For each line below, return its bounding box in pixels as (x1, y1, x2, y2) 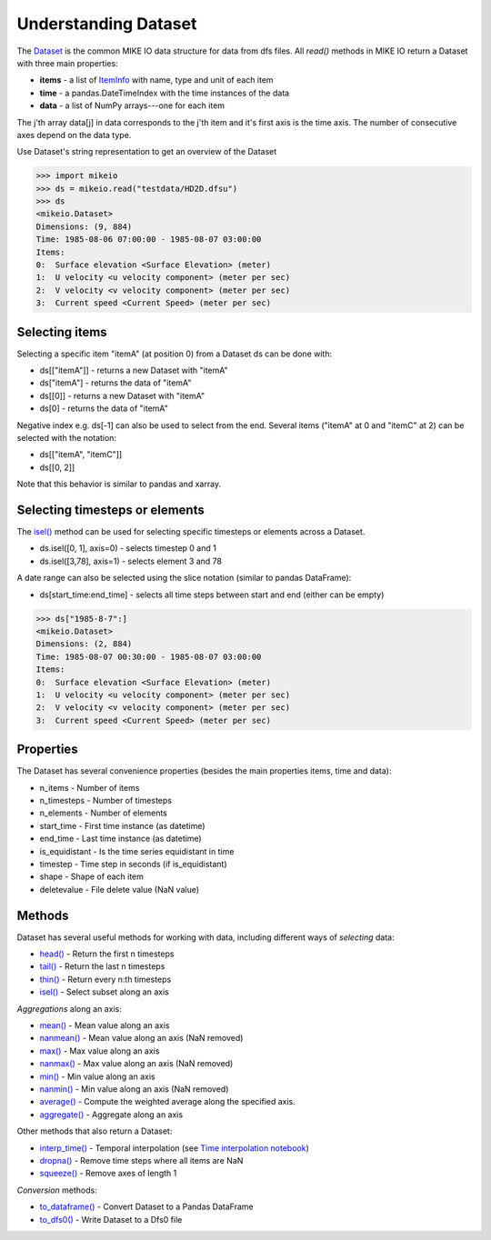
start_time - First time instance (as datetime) (39, 820, 205, 831)
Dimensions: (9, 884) (35, 221, 133, 232)
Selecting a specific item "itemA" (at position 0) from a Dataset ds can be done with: (16, 348, 332, 359)
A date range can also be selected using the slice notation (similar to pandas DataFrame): (16, 573, 352, 584)
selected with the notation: (16, 433, 117, 444)
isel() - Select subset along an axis (39, 986, 170, 997)
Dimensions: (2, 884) (35, 639, 133, 649)
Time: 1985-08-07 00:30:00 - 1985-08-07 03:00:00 (35, 651, 262, 662)
